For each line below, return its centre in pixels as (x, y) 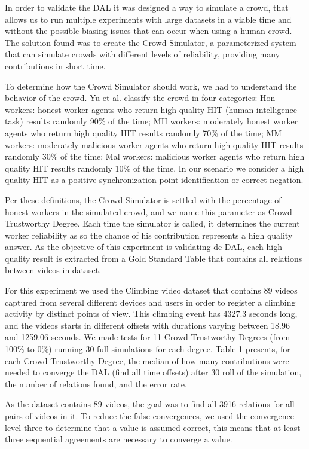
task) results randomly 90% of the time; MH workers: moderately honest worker (152, 121)
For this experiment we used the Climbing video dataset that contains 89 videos (151, 290)
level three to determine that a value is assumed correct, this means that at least (153, 427)
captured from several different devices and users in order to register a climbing (150, 302)
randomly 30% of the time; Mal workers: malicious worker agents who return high (155, 156)
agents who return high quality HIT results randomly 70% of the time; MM (143, 132)
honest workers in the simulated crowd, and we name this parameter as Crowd (149, 211)
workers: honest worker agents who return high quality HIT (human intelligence (151, 109)
